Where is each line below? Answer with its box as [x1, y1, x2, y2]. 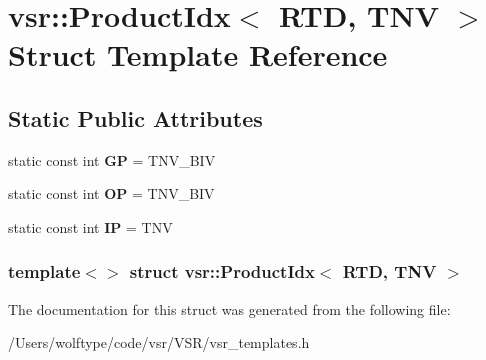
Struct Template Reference [8, 34, 388, 75]
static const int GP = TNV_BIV [8, 149, 216, 170]
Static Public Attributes [8, 102, 263, 133]
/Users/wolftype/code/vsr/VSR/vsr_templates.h [8, 332, 310, 353]
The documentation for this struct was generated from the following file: [8, 298, 451, 319]
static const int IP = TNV [8, 216, 173, 237]
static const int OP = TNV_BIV [8, 183, 215, 204]
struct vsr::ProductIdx [129, 259, 315, 284]
